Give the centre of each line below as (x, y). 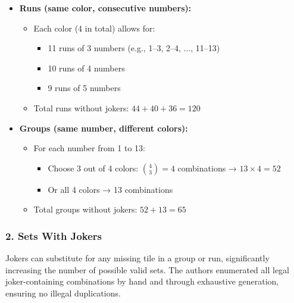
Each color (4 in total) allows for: (94, 28)
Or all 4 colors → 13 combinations (110, 189)
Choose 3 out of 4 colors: (93, 168)
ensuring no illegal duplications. (63, 293)
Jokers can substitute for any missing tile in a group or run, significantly (137, 258)
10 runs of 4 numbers (86, 68)
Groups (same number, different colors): (104, 128)
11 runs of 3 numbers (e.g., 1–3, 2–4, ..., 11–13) (134, 48)
